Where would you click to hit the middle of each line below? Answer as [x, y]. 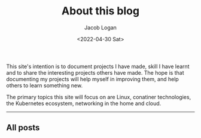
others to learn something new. [44, 85]
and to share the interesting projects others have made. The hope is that [95, 72]
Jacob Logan [100, 27]
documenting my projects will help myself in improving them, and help [93, 79]
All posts [23, 128]
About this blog [100, 11]
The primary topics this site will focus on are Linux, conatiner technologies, [99, 97]
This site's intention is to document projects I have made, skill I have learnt [98, 66]
